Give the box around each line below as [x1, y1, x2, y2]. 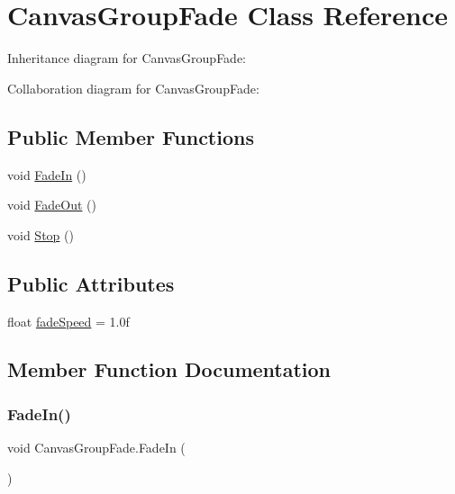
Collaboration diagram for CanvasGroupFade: [7, 78, 259, 97]
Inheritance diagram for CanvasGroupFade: [7, 49, 247, 67]
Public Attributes [7, 269, 175, 297]
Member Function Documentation [7, 355, 332, 383]
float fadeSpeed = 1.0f [7, 311, 130, 330]
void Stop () [7, 225, 74, 244]
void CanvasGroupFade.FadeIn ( [7, 438, 186, 457]
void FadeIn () [7, 165, 86, 184]
